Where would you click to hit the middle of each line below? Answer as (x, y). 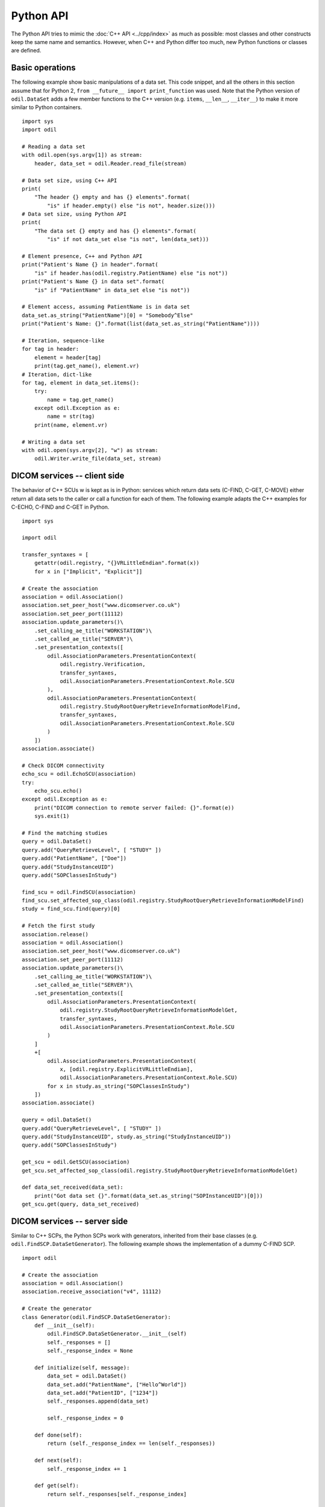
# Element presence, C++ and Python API (82, 256)
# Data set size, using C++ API (70, 180)
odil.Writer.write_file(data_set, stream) (98, 459)
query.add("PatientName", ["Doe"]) (74, 858)
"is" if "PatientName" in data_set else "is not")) (112, 290)
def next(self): (58, 1461)
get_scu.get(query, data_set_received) (81, 1204)
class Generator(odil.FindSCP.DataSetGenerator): (97, 1317)
